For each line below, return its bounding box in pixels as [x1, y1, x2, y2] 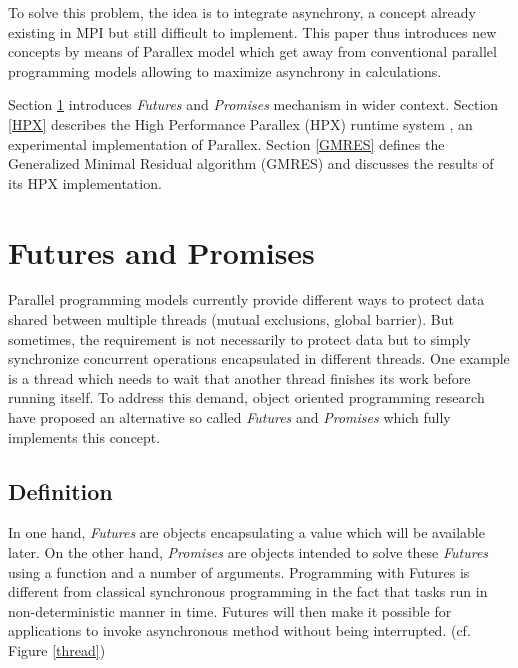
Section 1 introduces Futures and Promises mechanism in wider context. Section [8, 94, 499, 115]
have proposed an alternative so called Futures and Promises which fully [8, 407, 451, 428]
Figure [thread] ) [8, 639, 106, 660]
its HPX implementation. [8, 172, 162, 193]
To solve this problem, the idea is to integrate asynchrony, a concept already [8, 2, 476, 22]
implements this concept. [8, 426, 161, 447]
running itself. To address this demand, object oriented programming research [8, 387, 485, 408]
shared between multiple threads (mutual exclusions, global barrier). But [8, 309, 454, 330]
